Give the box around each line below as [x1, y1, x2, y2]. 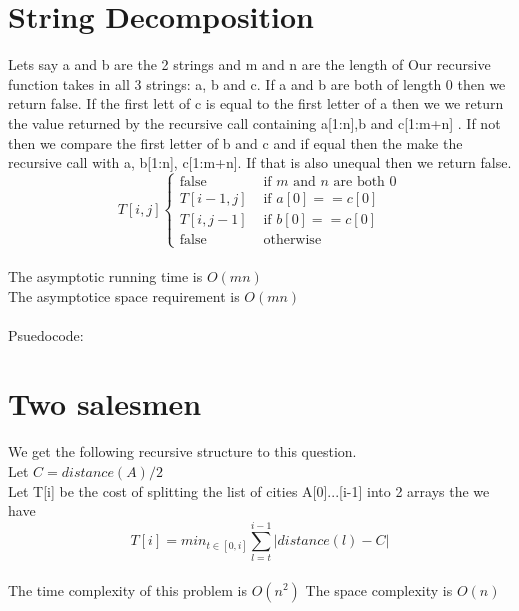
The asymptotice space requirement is [8, 285, 240, 306]
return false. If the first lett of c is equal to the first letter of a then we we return [8, 93, 504, 114]
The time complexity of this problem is [8, 579, 247, 600]
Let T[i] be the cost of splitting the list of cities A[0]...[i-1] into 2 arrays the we [8, 480, 490, 501]
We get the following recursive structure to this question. [8, 441, 357, 462]
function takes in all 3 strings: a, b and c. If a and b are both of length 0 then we [8, 73, 506, 94]
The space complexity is [305, 579, 453, 600]
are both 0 [333, 174, 397, 189]
